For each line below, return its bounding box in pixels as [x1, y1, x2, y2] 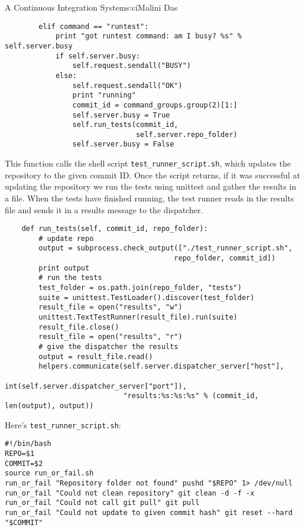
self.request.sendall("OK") [72, 81, 183, 90]
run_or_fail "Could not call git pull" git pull [5, 499, 200, 507]
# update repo [38, 234, 94, 243]
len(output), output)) [5, 401, 94, 410]
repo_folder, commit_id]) [174, 254, 276, 263]
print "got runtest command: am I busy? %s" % [55, 32, 242, 41]
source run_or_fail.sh [5, 469, 94, 478]
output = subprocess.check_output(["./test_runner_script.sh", [38, 244, 293, 253]
